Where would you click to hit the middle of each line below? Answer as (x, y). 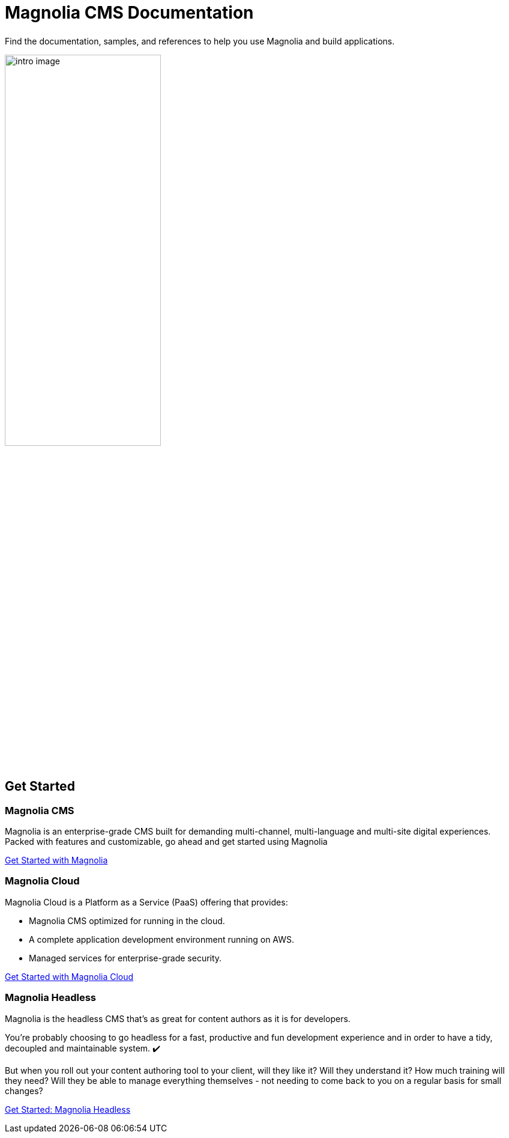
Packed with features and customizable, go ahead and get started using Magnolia (166, 842)
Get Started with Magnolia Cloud (69, 976)
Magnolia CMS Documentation (129, 13)
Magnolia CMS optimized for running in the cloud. (127, 920)
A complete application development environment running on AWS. (162, 939)
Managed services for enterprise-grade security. (125, 958)
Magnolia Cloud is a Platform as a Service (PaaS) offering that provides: (146, 902)
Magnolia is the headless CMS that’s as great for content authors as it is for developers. (178, 1018)
